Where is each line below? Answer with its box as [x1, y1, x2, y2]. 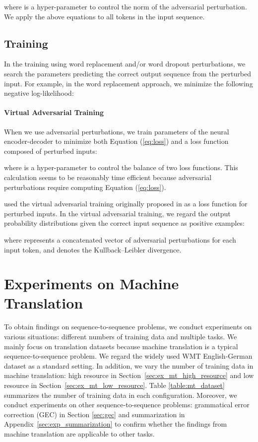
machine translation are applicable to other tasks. [4, 428, 155, 439]
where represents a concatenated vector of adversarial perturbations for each [4, 234, 236, 245]
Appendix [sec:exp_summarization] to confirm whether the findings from [4, 419, 227, 429]
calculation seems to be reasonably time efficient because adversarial [4, 172, 212, 182]
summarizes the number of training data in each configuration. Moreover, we [4, 389, 237, 400]
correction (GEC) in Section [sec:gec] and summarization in [4, 409, 185, 419]
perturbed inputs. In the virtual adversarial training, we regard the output [4, 208, 231, 218]
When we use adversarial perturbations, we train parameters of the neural [4, 126, 229, 136]
